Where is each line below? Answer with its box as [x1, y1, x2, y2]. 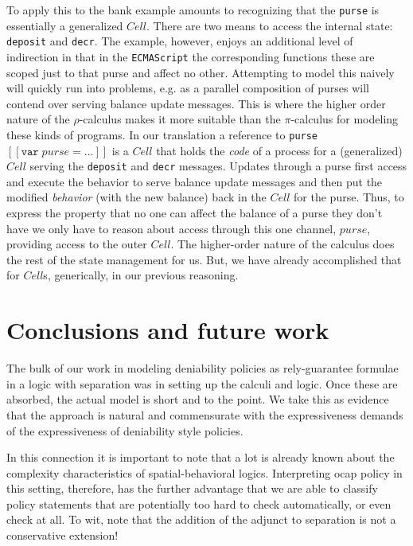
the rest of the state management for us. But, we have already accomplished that [6, 251, 402, 267]
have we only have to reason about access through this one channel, [6, 220, 337, 236]
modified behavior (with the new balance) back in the [6, 189, 267, 205]
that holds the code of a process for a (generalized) [156, 142, 403, 158]
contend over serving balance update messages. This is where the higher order [6, 95, 386, 111]
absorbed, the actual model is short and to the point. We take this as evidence [6, 391, 389, 408]
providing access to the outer [6, 236, 147, 252]
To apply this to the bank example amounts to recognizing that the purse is [6, 2, 380, 18]
